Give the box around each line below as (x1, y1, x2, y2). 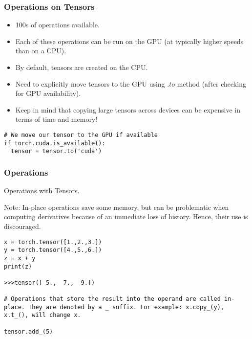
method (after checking (177, 78, 246, 89)
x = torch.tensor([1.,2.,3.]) (4, 238, 102, 246)
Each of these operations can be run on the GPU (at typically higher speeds (15, 36, 244, 46)
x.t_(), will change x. (4, 312, 81, 319)
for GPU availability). (15, 88, 81, 98)
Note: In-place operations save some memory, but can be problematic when (4, 202, 229, 212)
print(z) (4, 263, 32, 270)
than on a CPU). (15, 45, 66, 56)
